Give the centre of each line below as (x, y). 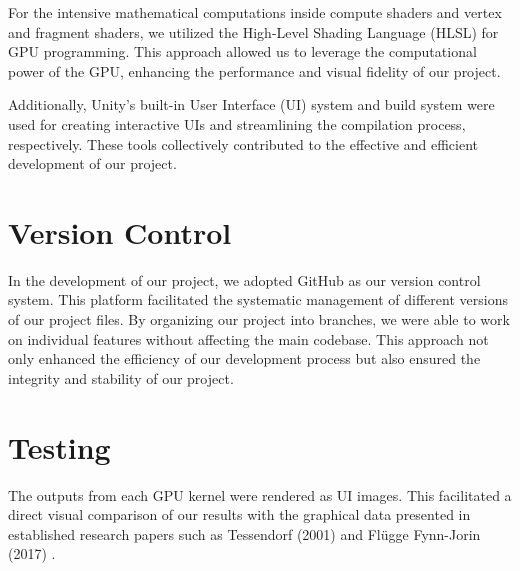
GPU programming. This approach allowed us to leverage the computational (242, 51)
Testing (59, 446)
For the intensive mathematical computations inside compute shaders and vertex (255, 12)
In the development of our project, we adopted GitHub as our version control (244, 279)
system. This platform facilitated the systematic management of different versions (258, 299)
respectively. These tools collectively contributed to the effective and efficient (243, 143)
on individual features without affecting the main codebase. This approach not (248, 338)
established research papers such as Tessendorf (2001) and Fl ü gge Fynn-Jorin (244, 533)
